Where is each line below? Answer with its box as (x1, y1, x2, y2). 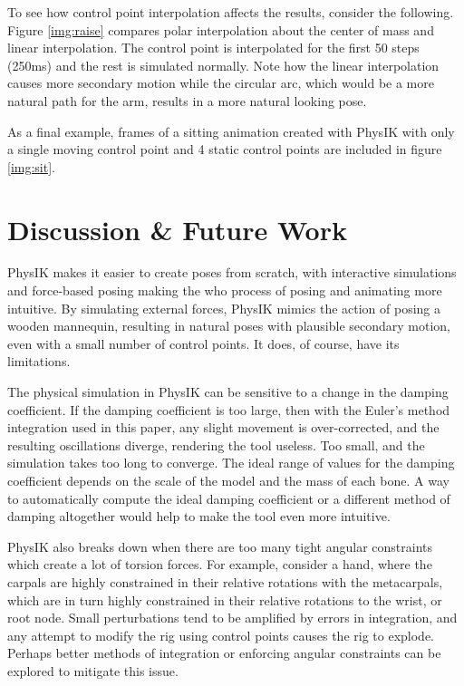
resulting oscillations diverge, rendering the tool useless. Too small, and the (7, 435, 425, 454)
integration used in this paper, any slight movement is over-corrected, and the (7, 418, 440, 437)
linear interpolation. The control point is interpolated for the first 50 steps (7, 38, 420, 57)
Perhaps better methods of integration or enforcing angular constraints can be (7, 643, 441, 662)
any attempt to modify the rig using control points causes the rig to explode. (7, 625, 434, 644)
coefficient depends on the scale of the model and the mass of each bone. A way (7, 471, 449, 489)
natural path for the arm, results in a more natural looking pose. (7, 91, 367, 110)
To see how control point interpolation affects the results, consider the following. (7, 3, 454, 21)
